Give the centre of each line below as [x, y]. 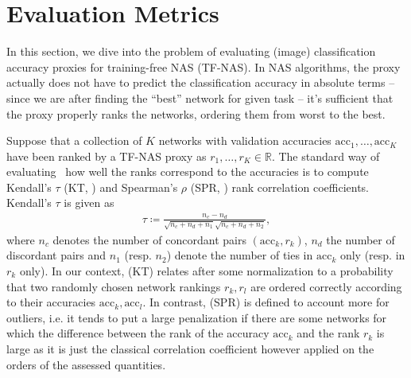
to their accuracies [51, 302]
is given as [89, 203]
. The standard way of [326, 156]
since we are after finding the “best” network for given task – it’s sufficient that [200, 97]
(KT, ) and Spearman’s [121, 187]
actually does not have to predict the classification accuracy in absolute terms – [201, 82]
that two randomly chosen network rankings [114, 286]
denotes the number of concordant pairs [149, 239]
